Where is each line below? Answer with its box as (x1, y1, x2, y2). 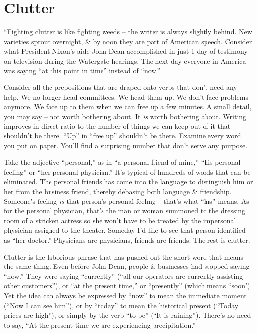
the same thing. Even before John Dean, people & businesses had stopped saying (4, 261, 250, 271)
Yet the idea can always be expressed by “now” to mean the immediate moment (4, 290, 247, 300)
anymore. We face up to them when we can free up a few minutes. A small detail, (4, 101, 252, 112)
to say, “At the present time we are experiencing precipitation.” (4, 319, 196, 330)
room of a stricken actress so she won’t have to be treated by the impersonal (4, 215, 236, 225)
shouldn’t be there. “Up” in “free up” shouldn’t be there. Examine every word (4, 131, 241, 141)
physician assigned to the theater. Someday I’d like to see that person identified (4, 225, 246, 235)
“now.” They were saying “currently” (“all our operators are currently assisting (4, 270, 243, 281)
